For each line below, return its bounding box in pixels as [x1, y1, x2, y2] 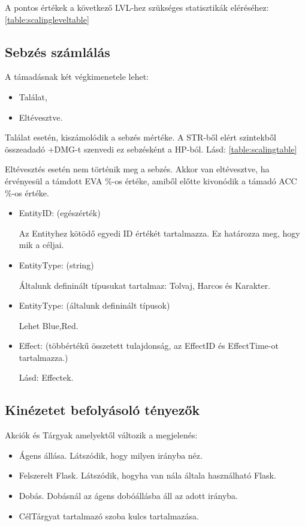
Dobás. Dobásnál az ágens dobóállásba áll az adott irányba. [19, 489, 238, 502]
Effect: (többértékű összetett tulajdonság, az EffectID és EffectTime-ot [19, 339, 279, 352]
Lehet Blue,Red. [19, 319, 78, 331]
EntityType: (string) [19, 258, 94, 271]
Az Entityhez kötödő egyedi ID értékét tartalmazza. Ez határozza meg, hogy [19, 226, 300, 239]
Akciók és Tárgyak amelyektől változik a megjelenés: [5, 429, 198, 441]
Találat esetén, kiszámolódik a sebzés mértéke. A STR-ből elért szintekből [5, 131, 276, 144]
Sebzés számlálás [5, 42, 110, 61]
